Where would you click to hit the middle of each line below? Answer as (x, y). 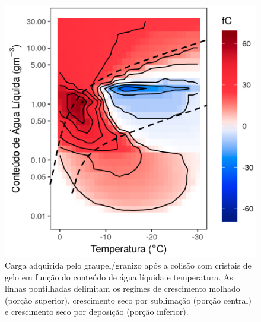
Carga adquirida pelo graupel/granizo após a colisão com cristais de (128, 265)
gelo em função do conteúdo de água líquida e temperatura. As (119, 277)
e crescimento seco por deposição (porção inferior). (97, 312)
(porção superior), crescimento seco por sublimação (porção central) (128, 300)
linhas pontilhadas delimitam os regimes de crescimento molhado (122, 288)
